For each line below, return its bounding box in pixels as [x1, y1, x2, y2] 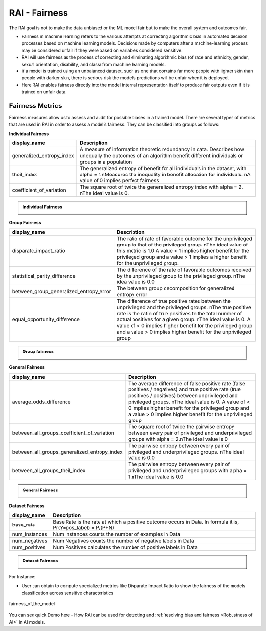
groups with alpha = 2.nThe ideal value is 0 [128, 435, 228, 442]
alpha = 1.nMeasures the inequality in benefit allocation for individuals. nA [79, 171, 251, 178]
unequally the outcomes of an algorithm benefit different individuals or [79, 152, 243, 159]
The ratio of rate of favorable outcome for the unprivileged [116, 235, 252, 242]
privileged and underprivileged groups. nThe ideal [128, 448, 244, 455]
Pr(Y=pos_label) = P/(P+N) [53, 525, 114, 531]
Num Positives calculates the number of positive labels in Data [53, 544, 198, 551]
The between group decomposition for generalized [116, 285, 235, 292]
